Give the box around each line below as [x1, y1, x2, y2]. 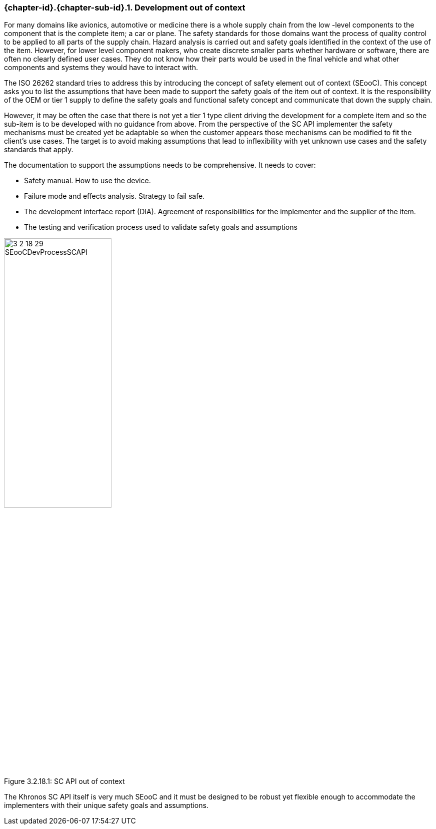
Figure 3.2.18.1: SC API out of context [4, 777, 125, 786]
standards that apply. [4, 145, 73, 154]
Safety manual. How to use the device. [24, 176, 151, 185]
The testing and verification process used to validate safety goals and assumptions [24, 223, 297, 232]
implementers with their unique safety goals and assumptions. [4, 801, 208, 810]
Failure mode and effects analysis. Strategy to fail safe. [24, 192, 205, 201]
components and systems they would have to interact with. [4, 63, 198, 72]
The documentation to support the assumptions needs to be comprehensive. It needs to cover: [4, 161, 316, 170]
